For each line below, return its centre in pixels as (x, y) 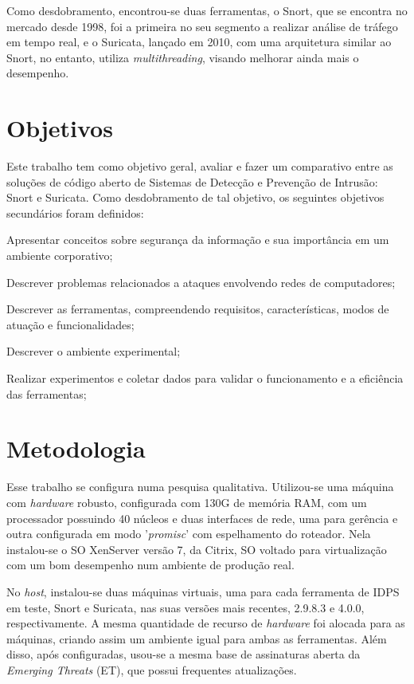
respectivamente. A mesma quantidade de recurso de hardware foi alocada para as (206, 623)
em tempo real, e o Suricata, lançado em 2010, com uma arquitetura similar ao (199, 42)
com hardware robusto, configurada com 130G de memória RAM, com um (187, 502)
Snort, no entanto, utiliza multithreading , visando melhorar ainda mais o (183, 57)
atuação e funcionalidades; (70, 324)
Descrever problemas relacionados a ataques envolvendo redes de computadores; (201, 282)
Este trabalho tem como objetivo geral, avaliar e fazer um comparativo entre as (200, 166)
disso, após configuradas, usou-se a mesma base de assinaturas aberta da (184, 654)
